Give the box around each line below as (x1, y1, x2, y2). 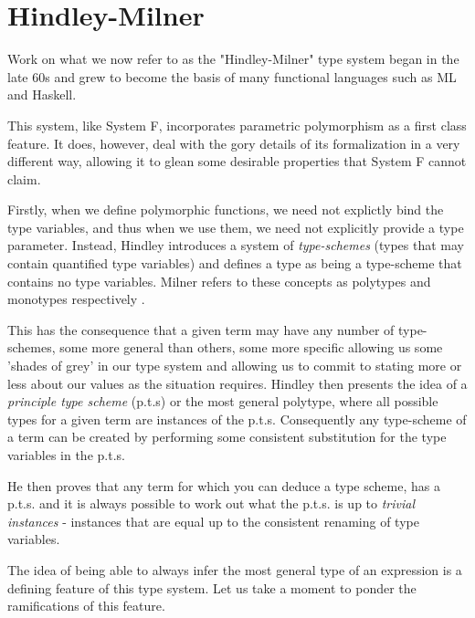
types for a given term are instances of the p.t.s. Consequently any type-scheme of (7, 409, 467, 428)
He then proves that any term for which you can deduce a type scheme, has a (7, 476, 440, 495)
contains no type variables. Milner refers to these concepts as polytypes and (7, 271, 431, 290)
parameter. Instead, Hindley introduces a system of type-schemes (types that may (7, 236, 465, 255)
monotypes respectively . (7, 289, 145, 309)
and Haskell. (7, 85, 77, 104)
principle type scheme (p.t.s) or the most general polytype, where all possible (7, 392, 438, 411)
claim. (7, 169, 41, 188)
